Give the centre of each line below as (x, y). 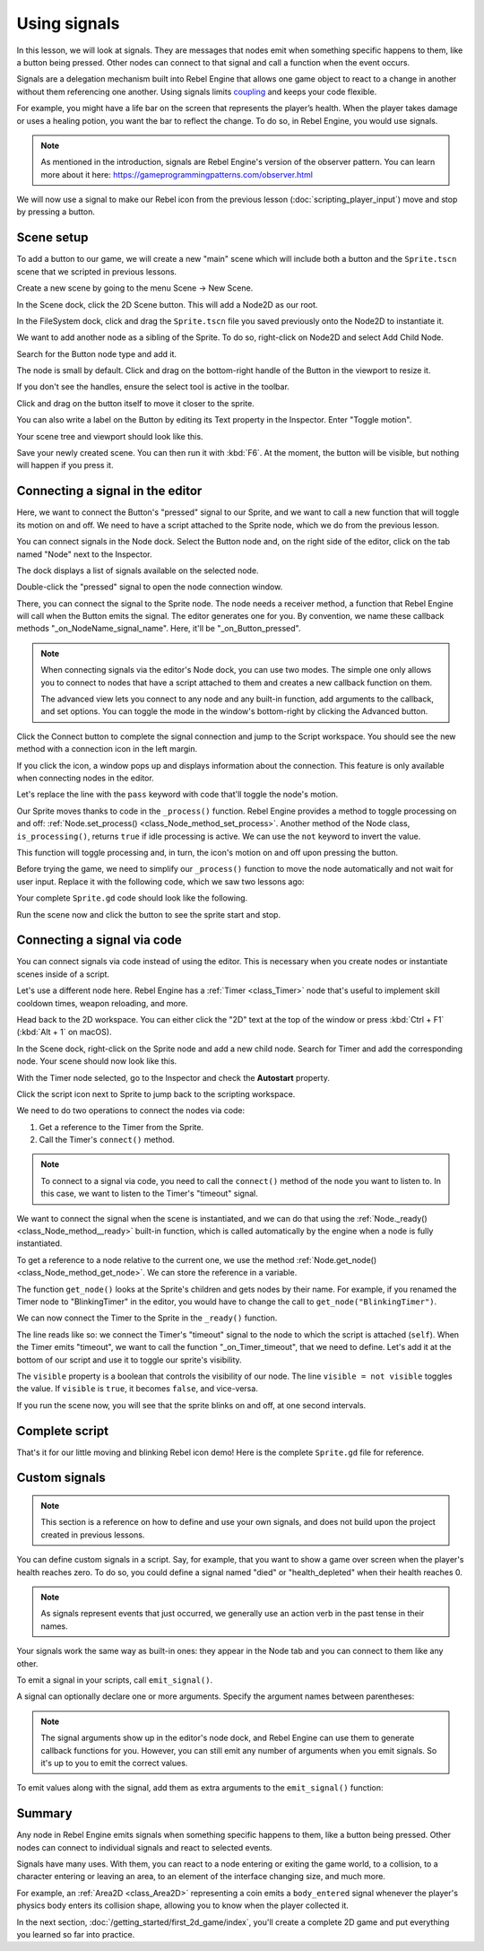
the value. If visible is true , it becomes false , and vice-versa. (138, 1389)
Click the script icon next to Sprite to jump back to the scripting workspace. (156, 1093)
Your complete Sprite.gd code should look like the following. (132, 898)
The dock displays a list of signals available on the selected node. (138, 570)
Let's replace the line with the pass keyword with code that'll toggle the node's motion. (177, 795)
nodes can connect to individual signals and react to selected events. (144, 1847)
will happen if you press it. (65, 466)
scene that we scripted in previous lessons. (97, 271)
